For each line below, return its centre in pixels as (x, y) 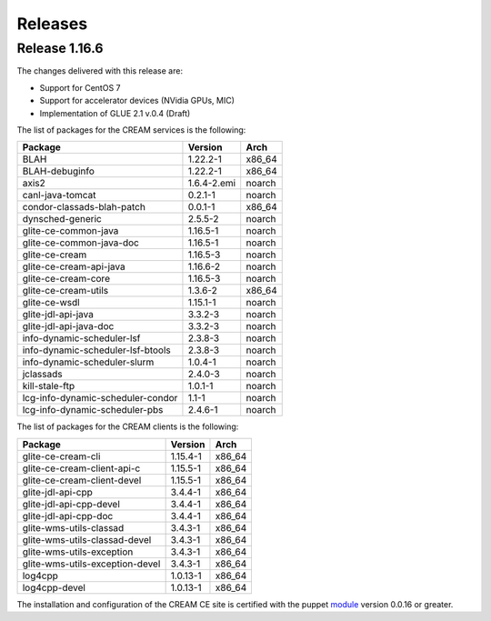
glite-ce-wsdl (51, 303)
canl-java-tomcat (59, 195)
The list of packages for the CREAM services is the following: (131, 130)
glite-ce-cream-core (66, 279)
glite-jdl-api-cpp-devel (71, 504)
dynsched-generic (62, 219)
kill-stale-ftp (49, 386)
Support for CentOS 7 (80, 87)
